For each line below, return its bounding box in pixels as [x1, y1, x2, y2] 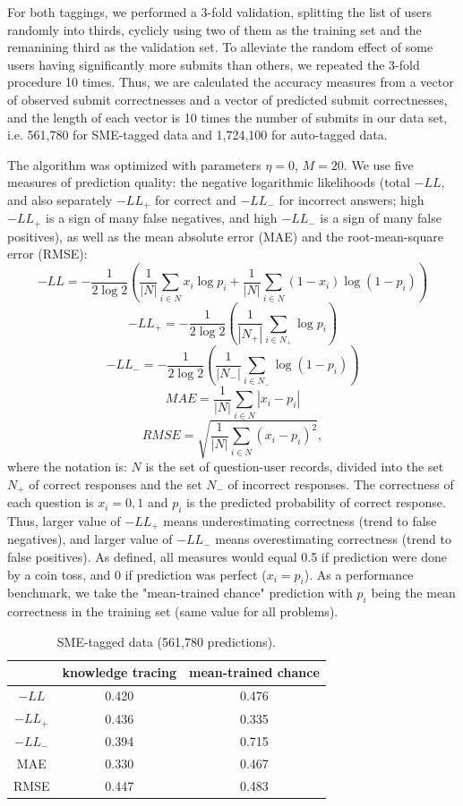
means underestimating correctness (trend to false [163, 512, 437, 530]
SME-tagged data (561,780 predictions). [56, 632, 276, 650]
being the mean [371, 583, 456, 602]
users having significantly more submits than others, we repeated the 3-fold [7, 55, 420, 73]
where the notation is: [7, 457, 127, 476]
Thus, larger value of [7, 512, 121, 530]
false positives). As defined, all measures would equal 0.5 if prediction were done [7, 547, 447, 566]
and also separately [7, 190, 113, 208]
